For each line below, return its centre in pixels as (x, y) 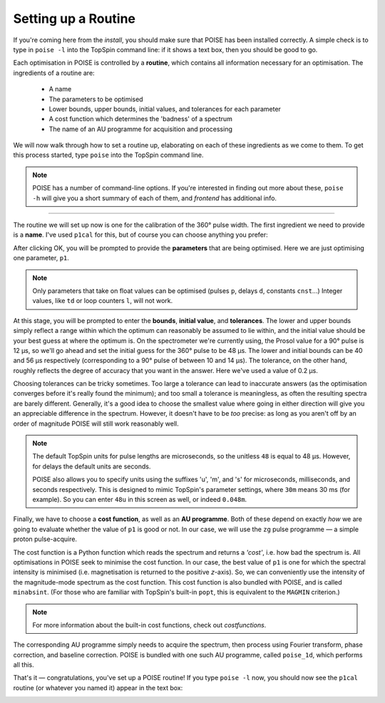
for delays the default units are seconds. (92, 466)
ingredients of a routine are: (54, 73)
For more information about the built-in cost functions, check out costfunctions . (149, 625)
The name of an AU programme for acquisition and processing (141, 129)
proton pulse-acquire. (45, 539)
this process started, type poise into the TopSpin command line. (108, 155)
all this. (24, 665)
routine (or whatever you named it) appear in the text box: (98, 687)
